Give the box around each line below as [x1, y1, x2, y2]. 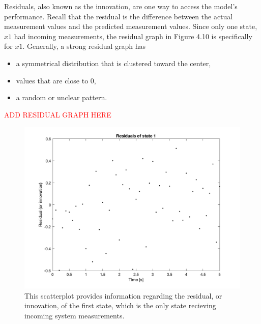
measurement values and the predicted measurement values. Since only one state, [4, 21, 257, 32]
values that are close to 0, [16, 75, 96, 85]
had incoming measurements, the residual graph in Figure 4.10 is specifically [14, 31, 252, 41]
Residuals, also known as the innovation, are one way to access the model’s [4, 1, 238, 11]
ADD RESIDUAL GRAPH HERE [4, 109, 111, 120]
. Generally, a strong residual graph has [22, 41, 146, 51]
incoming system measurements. [24, 310, 125, 320]
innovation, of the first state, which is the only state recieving [24, 300, 216, 311]
